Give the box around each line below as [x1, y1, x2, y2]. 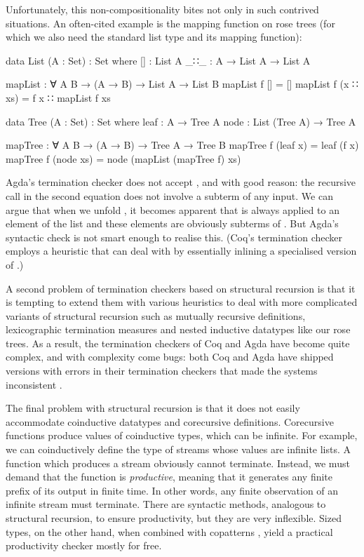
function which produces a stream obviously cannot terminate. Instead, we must [6, 455, 350, 470]
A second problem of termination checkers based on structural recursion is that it [6, 281, 356, 295]
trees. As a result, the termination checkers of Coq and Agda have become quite [6, 335, 350, 350]
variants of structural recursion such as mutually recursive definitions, [6, 308, 306, 323]
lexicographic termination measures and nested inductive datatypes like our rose [6, 322, 351, 337]
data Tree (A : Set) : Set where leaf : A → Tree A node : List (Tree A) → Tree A [6, 114, 356, 128]
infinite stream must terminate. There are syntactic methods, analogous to [6, 497, 326, 511]
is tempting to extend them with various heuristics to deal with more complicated [6, 295, 358, 309]
